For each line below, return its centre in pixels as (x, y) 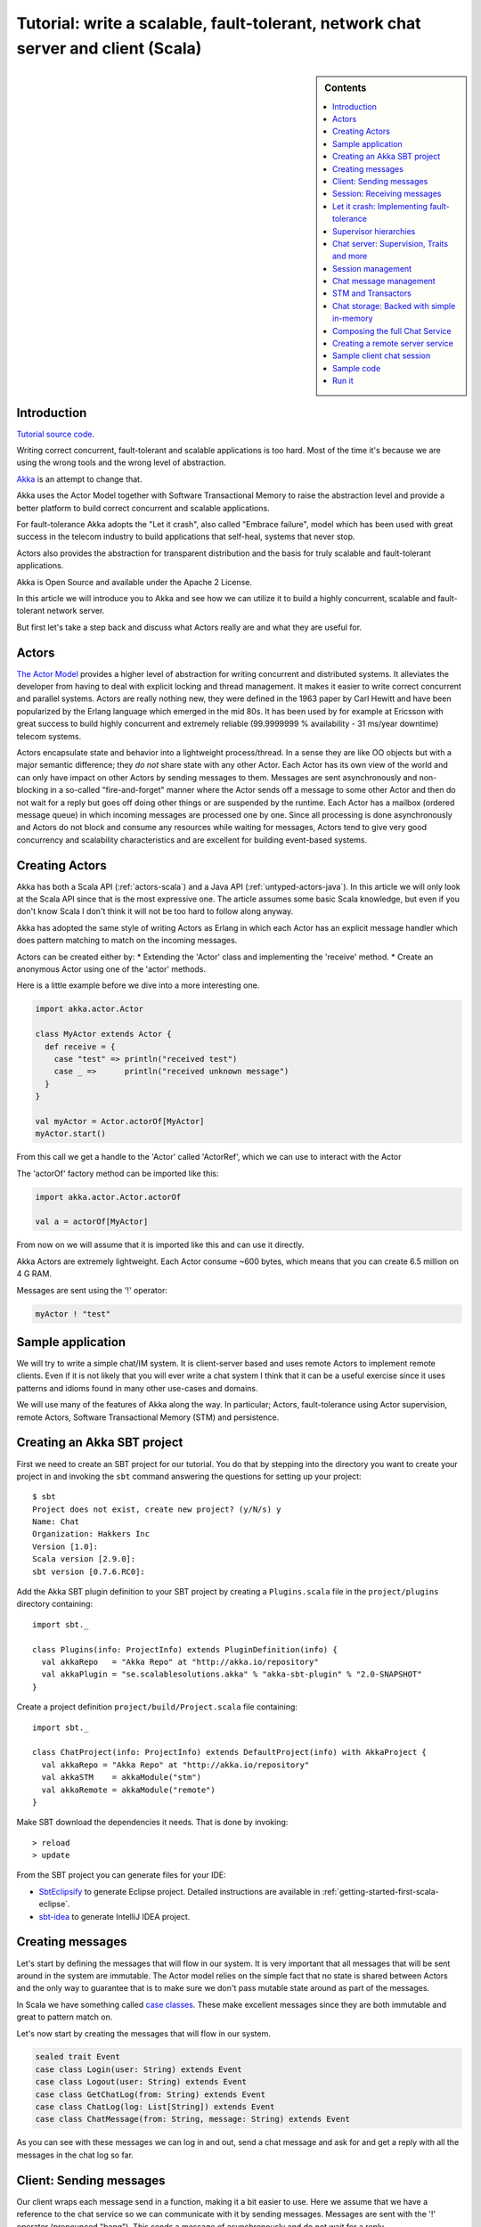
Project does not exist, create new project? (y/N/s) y (157, 1509)
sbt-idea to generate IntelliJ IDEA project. (114, 1916)
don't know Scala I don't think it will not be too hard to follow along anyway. (155, 911)
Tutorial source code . (56, 434)
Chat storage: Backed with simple (394, 306)
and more (350, 256)
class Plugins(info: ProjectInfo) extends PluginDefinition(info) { (185, 1649)
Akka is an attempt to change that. (79, 479)
